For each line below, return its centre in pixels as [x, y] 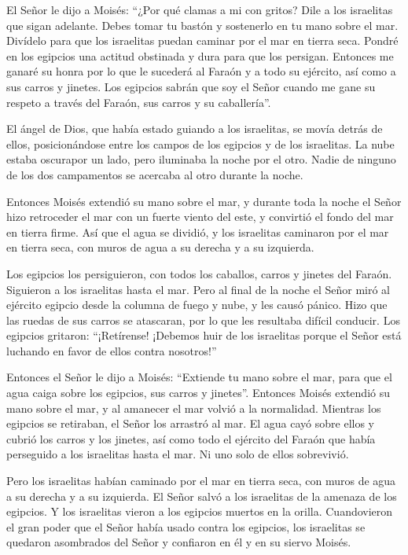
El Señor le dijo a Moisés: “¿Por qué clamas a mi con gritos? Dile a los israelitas [200, 9]
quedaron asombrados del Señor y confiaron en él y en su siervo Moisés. [179, 542]
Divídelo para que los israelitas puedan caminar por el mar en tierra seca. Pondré [202, 40]
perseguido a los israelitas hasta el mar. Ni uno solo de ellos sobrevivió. [178, 454]
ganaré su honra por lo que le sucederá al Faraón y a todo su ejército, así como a [201, 71]
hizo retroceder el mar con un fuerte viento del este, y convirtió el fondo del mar [200, 217]
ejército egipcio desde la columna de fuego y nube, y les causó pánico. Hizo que [197, 305]
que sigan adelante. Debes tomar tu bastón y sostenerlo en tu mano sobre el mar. [202, 25]
